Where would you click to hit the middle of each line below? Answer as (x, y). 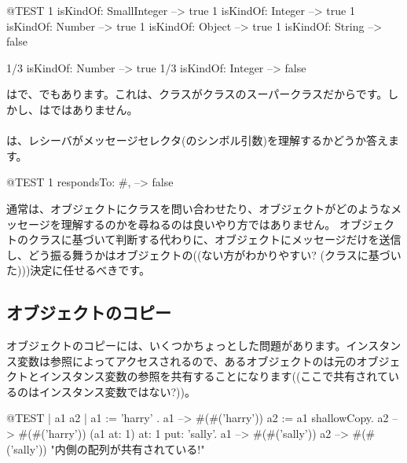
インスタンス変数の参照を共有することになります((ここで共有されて (213, 376)
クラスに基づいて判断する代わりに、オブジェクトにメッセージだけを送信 (214, 239)
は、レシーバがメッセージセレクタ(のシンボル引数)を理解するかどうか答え (197, 140)
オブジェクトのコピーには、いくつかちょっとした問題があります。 (176, 345)
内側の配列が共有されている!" (130, 448)
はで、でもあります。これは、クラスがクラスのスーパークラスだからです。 (197, 94)
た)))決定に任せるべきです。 (78, 270)
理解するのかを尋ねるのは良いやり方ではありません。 (198, 224)
